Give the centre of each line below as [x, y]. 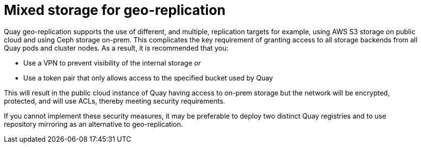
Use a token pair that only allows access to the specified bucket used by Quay [148, 78]
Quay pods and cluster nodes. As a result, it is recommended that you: [116, 48]
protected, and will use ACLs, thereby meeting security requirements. [115, 101]
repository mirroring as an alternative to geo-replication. [94, 124]
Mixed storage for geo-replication [115, 10]
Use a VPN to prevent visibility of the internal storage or [112, 63]
